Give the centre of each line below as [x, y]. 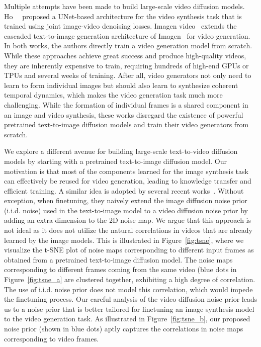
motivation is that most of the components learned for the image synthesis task [126, 171]
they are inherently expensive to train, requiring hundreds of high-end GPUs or [126, 65]
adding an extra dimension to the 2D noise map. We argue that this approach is [128, 220]
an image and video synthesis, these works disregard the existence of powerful [124, 114]
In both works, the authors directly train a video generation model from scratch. [128, 46]
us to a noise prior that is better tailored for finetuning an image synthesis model [129, 309]
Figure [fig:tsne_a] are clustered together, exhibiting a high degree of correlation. [130, 279]
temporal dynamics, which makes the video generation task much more [113, 95]
